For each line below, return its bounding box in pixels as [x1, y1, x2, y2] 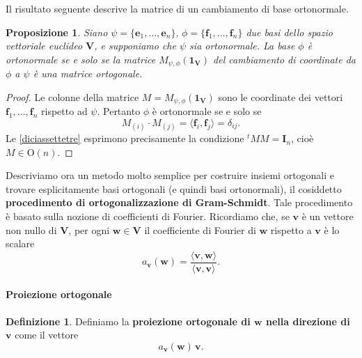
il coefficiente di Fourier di [144, 222, 256, 237]
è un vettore [301, 209, 354, 224]
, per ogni [68, 222, 110, 237]
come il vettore [15, 327, 79, 342]
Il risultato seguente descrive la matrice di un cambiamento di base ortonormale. [6, 1, 349, 15]
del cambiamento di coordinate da [213, 52, 356, 66]
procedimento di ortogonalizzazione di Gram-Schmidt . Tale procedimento [6, 195, 353, 210]
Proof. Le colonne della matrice [6, 89, 139, 104]
